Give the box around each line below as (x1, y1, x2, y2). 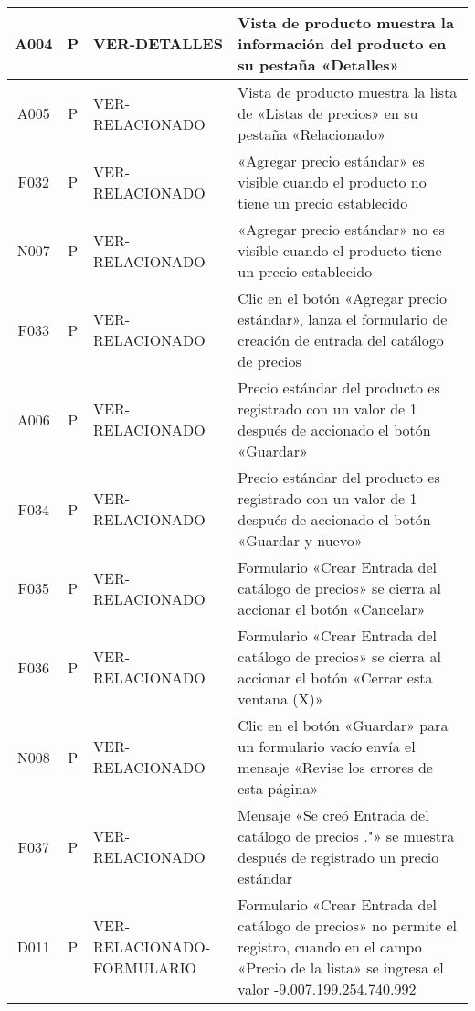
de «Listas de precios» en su (237, 102, 418, 124)
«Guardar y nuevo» (237, 530, 363, 551)
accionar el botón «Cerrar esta (237, 667, 433, 688)
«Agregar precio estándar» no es (237, 219, 445, 240)
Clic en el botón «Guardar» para (237, 715, 449, 736)
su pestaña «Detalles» (237, 54, 399, 75)
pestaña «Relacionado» (237, 124, 385, 145)
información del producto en (237, 33, 447, 54)
